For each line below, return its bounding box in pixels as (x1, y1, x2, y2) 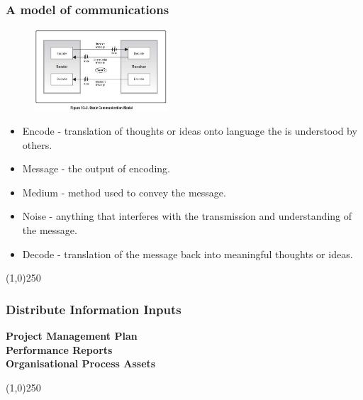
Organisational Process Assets (6, 356, 156, 371)
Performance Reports (6, 342, 113, 357)
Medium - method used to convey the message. (22, 184, 226, 199)
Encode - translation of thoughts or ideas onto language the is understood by (22, 123, 357, 138)
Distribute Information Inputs (6, 300, 181, 318)
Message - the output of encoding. (22, 161, 171, 176)
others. (22, 137, 52, 152)
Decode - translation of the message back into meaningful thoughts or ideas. (22, 246, 353, 261)
